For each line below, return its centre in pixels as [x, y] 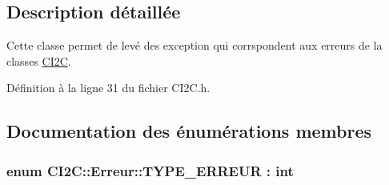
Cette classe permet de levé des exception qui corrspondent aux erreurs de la [194, 45]
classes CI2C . [39, 60]
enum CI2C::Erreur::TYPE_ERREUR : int [150, 170]
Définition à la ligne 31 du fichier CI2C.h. [108, 88]
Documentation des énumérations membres [189, 131]
